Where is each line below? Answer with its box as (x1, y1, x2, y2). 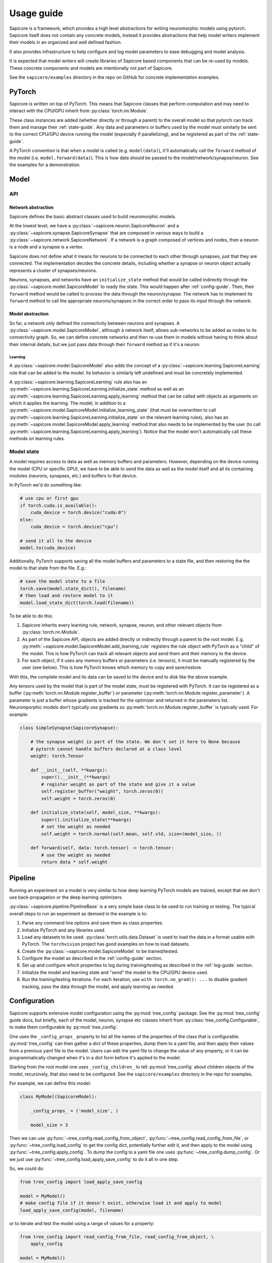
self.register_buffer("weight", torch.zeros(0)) (41, 789, 164, 794)
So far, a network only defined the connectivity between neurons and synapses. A (9, 320, 180, 326)
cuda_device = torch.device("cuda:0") (30, 510, 126, 515)
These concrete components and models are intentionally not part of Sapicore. (9, 65, 173, 71)
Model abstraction (9, 311, 49, 317)
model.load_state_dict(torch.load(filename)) (20, 600, 134, 606)
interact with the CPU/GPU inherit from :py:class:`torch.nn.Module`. (9, 108, 149, 114)
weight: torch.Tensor (30, 753, 84, 759)
